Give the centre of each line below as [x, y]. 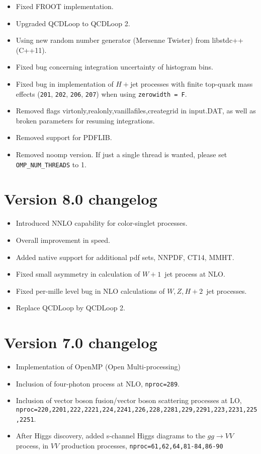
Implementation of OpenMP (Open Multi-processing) [98, 367]
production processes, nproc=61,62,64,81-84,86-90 [142, 445]
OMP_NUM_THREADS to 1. [51, 164]
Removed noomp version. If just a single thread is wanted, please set [121, 154]
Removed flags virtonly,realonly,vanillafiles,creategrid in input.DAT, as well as [136, 111]
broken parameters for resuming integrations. [85, 120]
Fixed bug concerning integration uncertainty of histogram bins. [114, 67]
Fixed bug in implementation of [65, 83]
